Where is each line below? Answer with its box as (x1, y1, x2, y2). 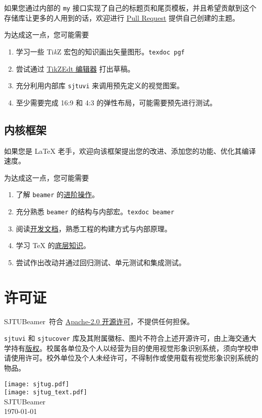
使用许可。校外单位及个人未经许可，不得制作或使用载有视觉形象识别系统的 (11, 352, 258, 363)
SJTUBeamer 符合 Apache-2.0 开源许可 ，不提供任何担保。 (4, 316, 194, 326)
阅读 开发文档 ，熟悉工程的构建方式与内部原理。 (16, 223, 172, 233)
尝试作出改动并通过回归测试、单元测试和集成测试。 (16, 257, 186, 267)
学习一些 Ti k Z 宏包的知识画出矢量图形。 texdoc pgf (16, 46, 185, 56)
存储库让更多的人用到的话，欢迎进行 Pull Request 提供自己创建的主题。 (4, 12, 239, 23)
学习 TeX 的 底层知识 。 (16, 240, 90, 251)
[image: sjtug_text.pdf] (4, 389, 87, 396)
